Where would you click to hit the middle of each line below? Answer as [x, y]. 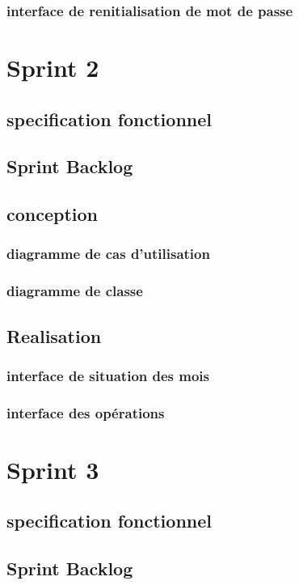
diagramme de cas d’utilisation [108, 254]
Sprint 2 [53, 68]
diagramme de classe [75, 291]
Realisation [54, 335]
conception [53, 214]
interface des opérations [86, 412]
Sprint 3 [53, 469]
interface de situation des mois [108, 375]
